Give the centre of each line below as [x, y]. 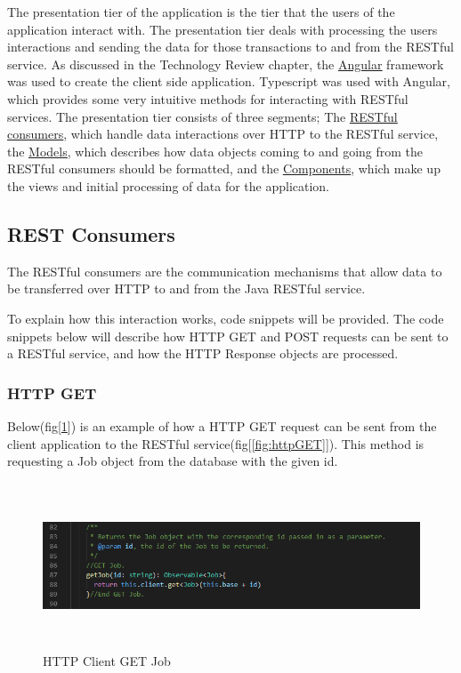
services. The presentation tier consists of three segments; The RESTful [202, 116]
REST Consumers [91, 233]
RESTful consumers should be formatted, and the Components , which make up [224, 168]
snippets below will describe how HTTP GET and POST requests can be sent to [228, 336]
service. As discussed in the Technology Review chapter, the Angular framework [226, 64]
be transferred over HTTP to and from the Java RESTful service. [186, 288]
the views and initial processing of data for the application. [169, 185]
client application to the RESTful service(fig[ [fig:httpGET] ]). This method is [216, 443]
